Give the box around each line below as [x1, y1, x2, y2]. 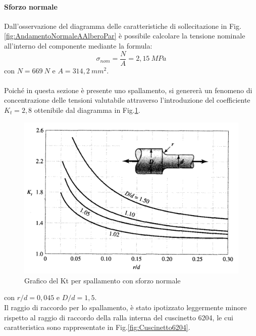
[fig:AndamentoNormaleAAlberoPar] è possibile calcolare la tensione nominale [4, 30, 245, 41]
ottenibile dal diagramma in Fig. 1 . [34, 105, 140, 115]
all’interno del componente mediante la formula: [4, 40, 152, 51]
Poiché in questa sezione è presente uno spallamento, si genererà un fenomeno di [4, 85, 252, 95]
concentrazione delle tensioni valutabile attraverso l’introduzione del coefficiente [4, 95, 250, 105]
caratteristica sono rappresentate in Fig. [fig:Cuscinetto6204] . [4, 322, 190, 332]
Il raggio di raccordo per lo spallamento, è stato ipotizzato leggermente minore [4, 302, 247, 312]
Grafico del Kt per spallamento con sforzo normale [24, 275, 181, 285]
